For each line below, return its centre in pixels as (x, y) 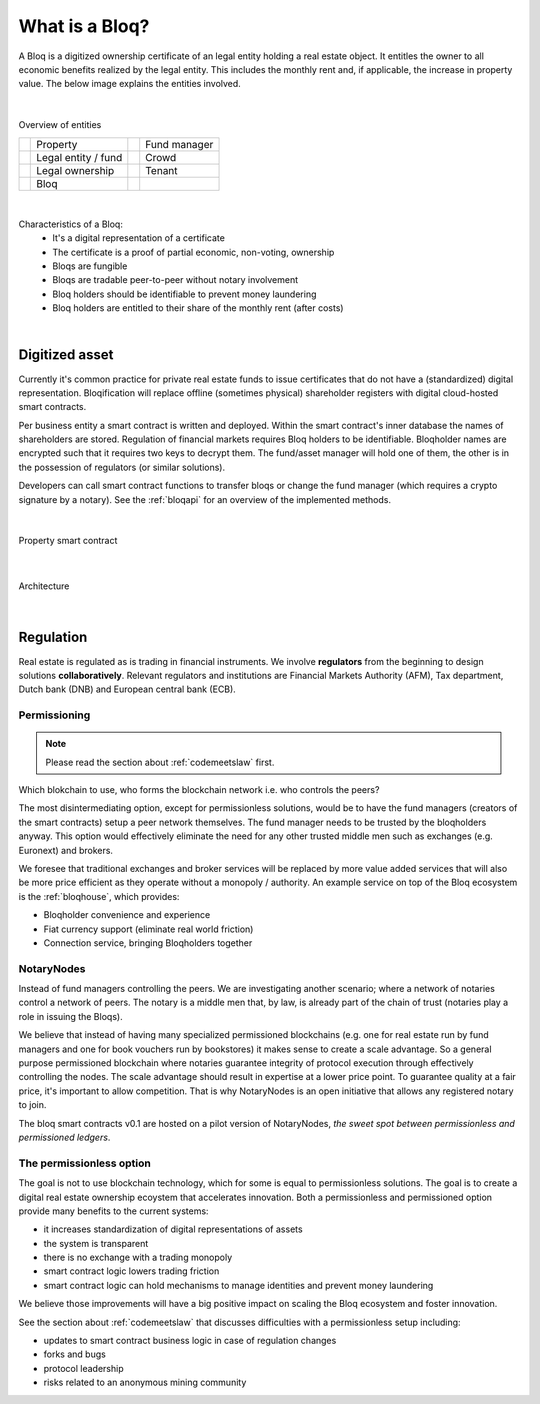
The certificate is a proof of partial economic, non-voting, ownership (193, 252)
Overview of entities (60, 125)
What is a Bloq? (84, 26)
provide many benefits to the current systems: (113, 1211)
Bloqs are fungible (90, 266)
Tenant (162, 170)
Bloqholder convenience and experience (127, 915)
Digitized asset (66, 355)
